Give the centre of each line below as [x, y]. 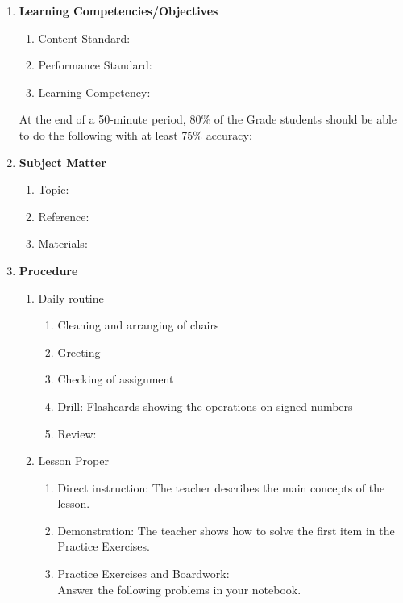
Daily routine [71, 297]
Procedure [48, 270]
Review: [77, 433]
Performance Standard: [95, 65]
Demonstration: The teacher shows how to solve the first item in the [226, 530]
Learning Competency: [94, 92]
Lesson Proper [73, 461]
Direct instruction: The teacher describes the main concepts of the [221, 487]
